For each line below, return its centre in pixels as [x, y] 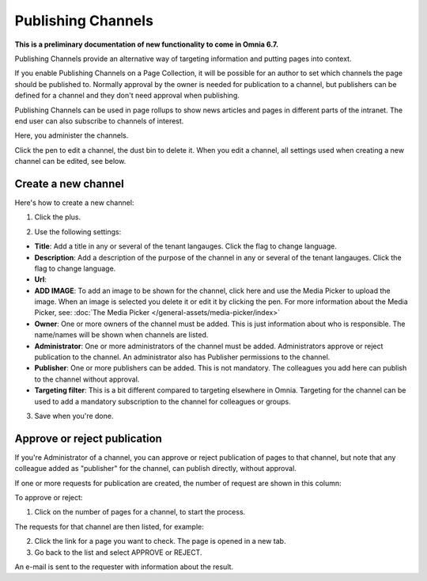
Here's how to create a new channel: [74, 203]
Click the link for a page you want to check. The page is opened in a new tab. [160, 541]
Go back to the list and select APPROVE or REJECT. [118, 552]
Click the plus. [58, 217]
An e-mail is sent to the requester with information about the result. [124, 567]
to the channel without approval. [87, 379]
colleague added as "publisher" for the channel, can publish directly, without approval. [155, 469]
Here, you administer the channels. [72, 135]
